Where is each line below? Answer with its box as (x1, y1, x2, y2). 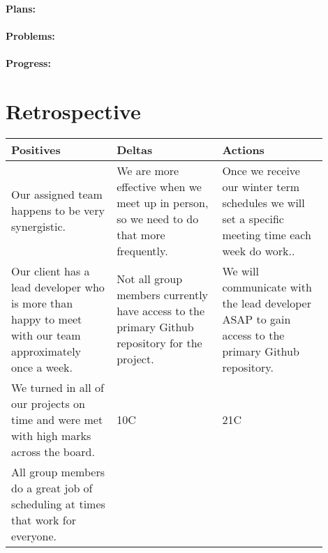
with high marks (11, 427, 91, 444)
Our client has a (11, 262, 90, 279)
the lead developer (222, 294, 311, 311)
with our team (11, 326, 81, 343)
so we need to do (117, 210, 199, 227)
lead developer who (11, 278, 105, 295)
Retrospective (6, 96, 141, 125)
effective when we (117, 178, 202, 195)
